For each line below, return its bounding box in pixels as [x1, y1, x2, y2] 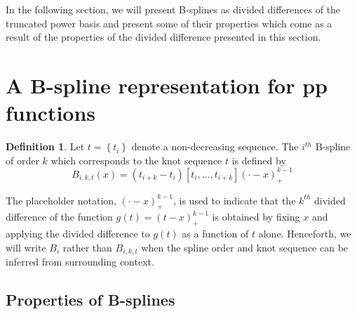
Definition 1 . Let [6, 139, 85, 154]
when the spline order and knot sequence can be [141, 240, 349, 254]
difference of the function [6, 209, 113, 224]
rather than [62, 240, 112, 254]
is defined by [231, 152, 286, 167]
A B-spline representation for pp [6, 70, 328, 99]
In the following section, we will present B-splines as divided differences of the [6, 2, 341, 16]
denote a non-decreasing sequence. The [131, 139, 299, 154]
